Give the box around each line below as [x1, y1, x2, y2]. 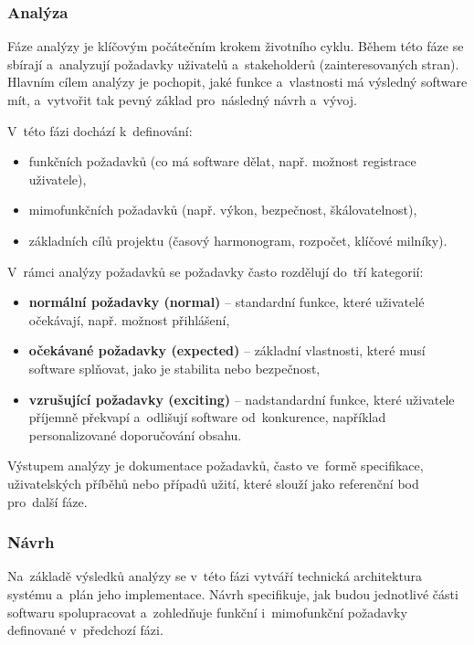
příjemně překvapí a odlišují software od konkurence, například [28, 407, 386, 427]
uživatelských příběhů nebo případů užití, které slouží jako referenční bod [7, 473, 419, 492]
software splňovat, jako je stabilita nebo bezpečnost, [28, 358, 321, 377]
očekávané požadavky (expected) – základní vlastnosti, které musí [28, 341, 426, 360]
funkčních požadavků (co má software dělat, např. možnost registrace [28, 152, 416, 171]
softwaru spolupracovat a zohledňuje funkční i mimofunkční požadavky [7, 602, 407, 621]
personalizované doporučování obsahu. [28, 425, 242, 444]
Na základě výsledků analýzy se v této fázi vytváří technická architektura [7, 566, 423, 586]
